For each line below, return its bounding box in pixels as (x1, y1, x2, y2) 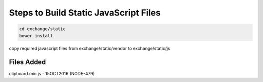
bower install (19, 33, 53, 38)
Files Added (9, 58, 46, 66)
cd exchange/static (19, 26, 66, 32)
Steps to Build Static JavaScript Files (9, 7, 161, 18)
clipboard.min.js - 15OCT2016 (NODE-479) (9, 71, 95, 77)
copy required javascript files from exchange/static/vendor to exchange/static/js (9, 45, 170, 51)
